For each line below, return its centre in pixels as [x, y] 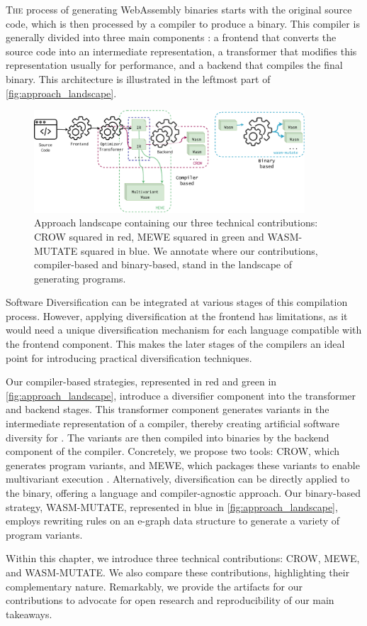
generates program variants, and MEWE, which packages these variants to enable [183, 465]
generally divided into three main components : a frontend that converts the [171, 37]
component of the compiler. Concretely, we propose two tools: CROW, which [173, 451]
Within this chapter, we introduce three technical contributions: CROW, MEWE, [183, 558]
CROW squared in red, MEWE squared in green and [149, 236]
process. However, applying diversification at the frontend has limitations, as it [177, 315]
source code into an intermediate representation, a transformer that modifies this [181, 51]
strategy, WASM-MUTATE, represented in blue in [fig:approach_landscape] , [172, 506]
